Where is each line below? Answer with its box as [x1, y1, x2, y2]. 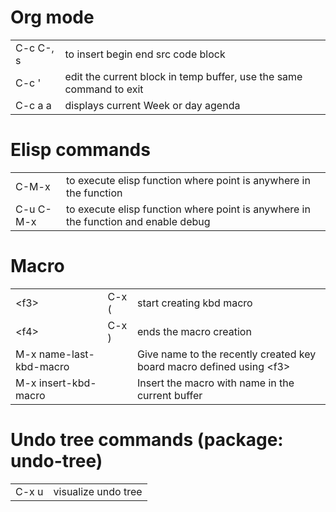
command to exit [64, 82, 144, 96]
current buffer [136, 388, 203, 402]
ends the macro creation [136, 324, 252, 338]
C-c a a [15, 98, 52, 112]
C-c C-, [15, 41, 55, 55]
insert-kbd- [38, 376, 97, 390]
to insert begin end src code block [64, 47, 226, 61]
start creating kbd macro [136, 296, 253, 310]
